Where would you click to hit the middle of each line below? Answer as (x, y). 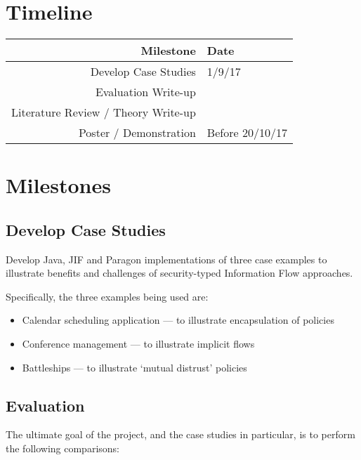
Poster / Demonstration (137, 133)
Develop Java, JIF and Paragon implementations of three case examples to (166, 259)
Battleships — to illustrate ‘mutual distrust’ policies (134, 367)
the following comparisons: (63, 448)
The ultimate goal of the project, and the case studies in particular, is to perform (180, 434)
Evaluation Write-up (145, 92)
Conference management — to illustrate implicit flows (138, 344)
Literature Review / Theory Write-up (104, 112)
